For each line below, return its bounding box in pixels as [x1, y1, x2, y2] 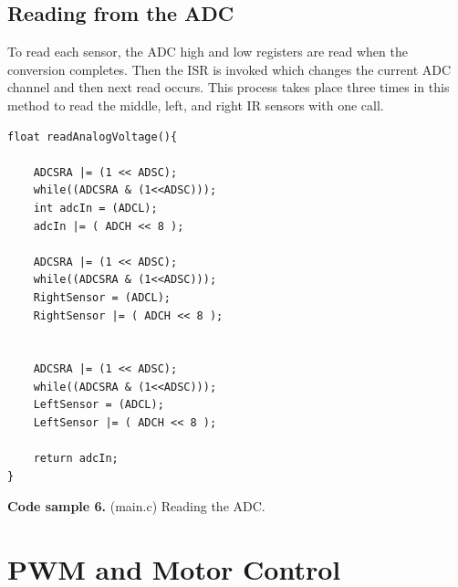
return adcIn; [33, 452, 119, 466]
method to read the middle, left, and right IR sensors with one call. [7, 95, 384, 114]
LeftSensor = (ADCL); [33, 398, 164, 412]
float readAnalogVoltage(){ [7, 130, 178, 143]
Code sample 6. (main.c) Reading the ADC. [7, 497, 265, 516]
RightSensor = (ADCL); [33, 290, 171, 304]
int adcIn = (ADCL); [33, 201, 158, 215]
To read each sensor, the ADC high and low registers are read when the [7, 42, 408, 61]
